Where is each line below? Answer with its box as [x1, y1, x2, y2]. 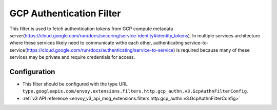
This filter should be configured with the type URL [22, 81, 128, 87]
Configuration [9, 67, 55, 76]
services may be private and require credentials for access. [9, 54, 135, 60]
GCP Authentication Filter [9, 8, 121, 19]
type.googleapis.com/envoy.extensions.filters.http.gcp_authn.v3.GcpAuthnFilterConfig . [22, 88, 248, 94]
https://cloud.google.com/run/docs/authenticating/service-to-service [26, 47, 174, 53]
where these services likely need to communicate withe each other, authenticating [9, 40, 184, 46]
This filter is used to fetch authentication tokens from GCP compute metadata [9, 26, 173, 32]
